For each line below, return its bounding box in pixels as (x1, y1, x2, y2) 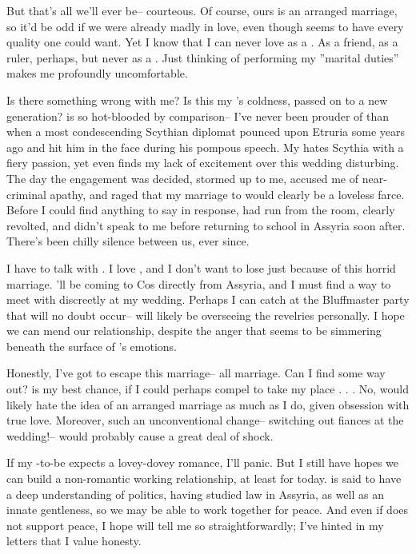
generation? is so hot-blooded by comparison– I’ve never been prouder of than (6, 107, 390, 124)
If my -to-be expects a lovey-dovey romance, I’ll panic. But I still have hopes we (6, 454, 398, 471)
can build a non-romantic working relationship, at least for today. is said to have (6, 470, 402, 487)
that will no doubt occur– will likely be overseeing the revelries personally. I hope (6, 306, 405, 323)
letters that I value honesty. (6, 532, 142, 549)
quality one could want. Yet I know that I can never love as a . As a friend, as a (6, 34, 398, 50)
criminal (6, 185, 46, 202)
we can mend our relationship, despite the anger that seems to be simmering (6, 322, 382, 339)
